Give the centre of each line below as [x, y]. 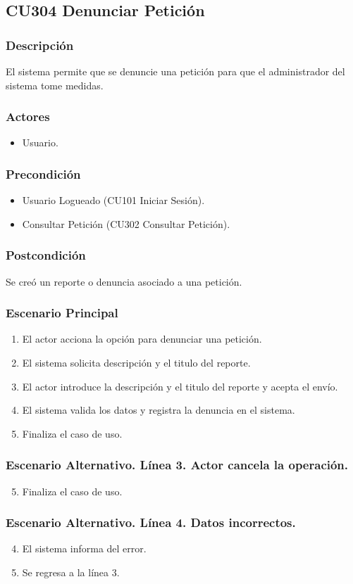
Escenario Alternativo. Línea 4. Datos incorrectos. [151, 522]
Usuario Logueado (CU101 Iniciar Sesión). [113, 200]
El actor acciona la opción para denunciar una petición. [142, 339]
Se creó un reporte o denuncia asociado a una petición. [124, 281]
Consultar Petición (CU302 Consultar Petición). [126, 223]
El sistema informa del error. [84, 548]
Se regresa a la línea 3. [71, 572]
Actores [28, 116]
